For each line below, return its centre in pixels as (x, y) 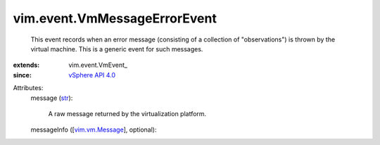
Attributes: (28, 88)
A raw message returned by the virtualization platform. (127, 113)
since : (22, 75)
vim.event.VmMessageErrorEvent (115, 18)
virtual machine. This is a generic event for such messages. (117, 49)
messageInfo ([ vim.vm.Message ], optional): (94, 130)
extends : (26, 65)
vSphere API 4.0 (92, 75)
